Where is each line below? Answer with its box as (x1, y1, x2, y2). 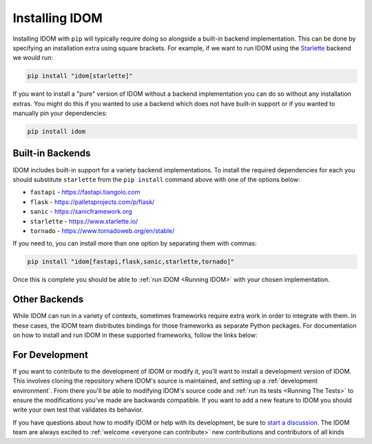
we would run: (12, 54, 53, 62)
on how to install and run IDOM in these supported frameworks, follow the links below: (12, 331, 258, 339)
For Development (12, 349, 89, 361)
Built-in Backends (12, 148, 91, 159)
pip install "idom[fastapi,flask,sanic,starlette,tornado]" (27, 258, 235, 265)
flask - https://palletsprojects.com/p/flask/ (30, 197, 155, 206)
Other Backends (12, 294, 84, 305)
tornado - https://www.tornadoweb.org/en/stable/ (30, 226, 175, 234)
